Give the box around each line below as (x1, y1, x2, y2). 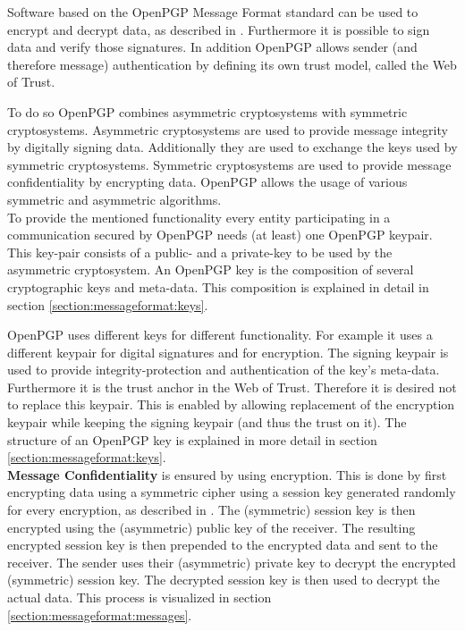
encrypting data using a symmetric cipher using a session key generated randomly (7, 483, 456, 501)
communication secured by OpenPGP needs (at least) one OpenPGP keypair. (7, 225, 433, 244)
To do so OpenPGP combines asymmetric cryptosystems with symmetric (7, 102, 408, 121)
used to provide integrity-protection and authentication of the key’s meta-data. (7, 360, 440, 379)
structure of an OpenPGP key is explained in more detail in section (7, 430, 377, 449)
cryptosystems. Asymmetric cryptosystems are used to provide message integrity (7, 120, 448, 139)
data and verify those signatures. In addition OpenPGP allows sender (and (7, 38, 418, 56)
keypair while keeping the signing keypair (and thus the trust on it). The (7, 413, 407, 432)
